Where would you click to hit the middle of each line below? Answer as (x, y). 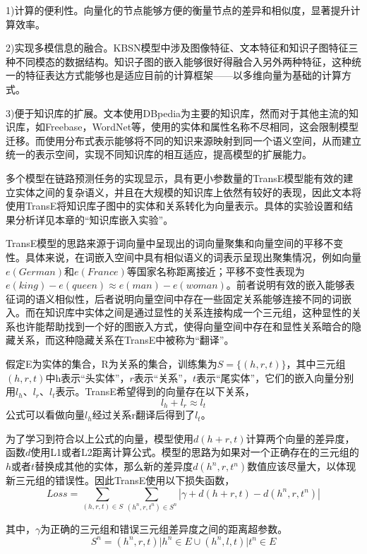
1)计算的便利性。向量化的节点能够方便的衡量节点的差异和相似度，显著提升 (178, 10)
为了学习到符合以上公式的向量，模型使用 (100, 438)
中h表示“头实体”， (88, 377)
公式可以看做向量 (45, 415)
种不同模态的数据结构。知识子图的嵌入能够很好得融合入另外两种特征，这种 (179, 61)
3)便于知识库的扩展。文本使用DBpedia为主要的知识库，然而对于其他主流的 (178, 113)
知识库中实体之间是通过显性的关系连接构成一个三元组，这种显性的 (198, 312)
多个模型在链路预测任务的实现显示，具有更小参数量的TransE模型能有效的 (175, 177)
